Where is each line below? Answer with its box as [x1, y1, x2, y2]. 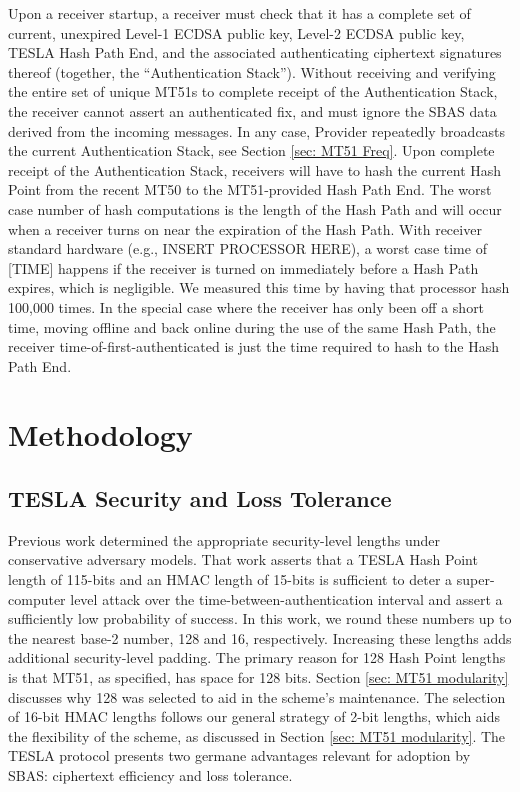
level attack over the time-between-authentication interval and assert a [70, 588, 503, 609]
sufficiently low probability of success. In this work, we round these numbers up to [8, 608, 512, 629]
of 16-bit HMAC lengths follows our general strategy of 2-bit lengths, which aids [8, 706, 501, 727]
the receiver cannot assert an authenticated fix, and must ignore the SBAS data [8, 100, 497, 121]
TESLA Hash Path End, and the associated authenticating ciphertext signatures [8, 42, 502, 63]
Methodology [8, 414, 193, 455]
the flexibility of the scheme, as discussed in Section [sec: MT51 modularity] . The [8, 725, 506, 746]
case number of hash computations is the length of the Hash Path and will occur [8, 198, 502, 219]
